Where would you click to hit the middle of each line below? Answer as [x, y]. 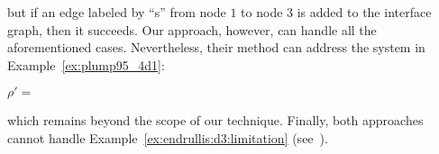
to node [262, 12]
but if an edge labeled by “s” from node [117, 12]
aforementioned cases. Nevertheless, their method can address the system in [216, 47]
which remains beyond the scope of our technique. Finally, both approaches [215, 120]
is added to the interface [364, 12]
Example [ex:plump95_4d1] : [86, 64]
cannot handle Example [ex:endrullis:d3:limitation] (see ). [168, 137]
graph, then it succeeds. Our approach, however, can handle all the [192, 29]
